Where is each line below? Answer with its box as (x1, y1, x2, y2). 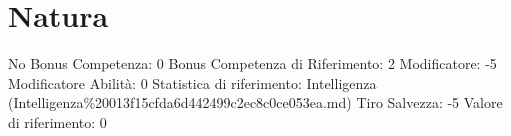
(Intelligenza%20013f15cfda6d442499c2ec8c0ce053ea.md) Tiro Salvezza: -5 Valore (8, 92, 503, 113)
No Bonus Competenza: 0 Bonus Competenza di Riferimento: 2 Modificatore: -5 (8, 53, 497, 74)
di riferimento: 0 (8, 111, 107, 132)
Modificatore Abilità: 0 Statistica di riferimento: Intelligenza (8, 72, 377, 93)
